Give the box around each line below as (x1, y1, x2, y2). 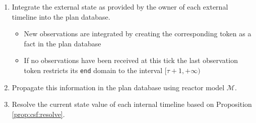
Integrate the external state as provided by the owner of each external (12, 2, 228, 12)
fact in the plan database (24, 38, 101, 48)
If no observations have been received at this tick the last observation (24, 55, 238, 66)
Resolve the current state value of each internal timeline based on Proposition (12, 99, 252, 109)
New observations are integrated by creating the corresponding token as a (24, 28, 251, 39)
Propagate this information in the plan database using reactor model (12, 82, 225, 92)
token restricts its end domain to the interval (24, 65, 163, 75)
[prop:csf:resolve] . (12, 108, 65, 119)
